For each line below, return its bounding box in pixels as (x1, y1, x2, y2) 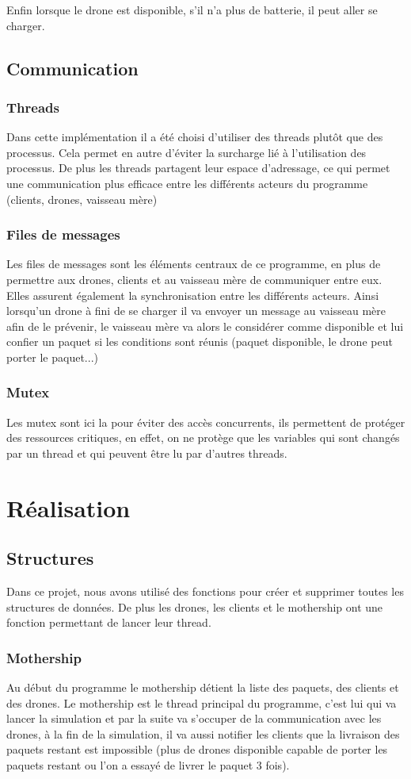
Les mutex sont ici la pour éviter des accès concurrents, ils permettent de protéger (6, 413, 405, 430)
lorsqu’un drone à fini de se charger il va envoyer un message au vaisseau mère (6, 302, 386, 319)
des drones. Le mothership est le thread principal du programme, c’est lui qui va (6, 694, 397, 711)
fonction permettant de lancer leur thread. (6, 614, 211, 631)
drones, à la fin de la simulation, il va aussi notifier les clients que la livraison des (6, 725, 400, 742)
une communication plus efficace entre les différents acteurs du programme (6, 175, 368, 191)
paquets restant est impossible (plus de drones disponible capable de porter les (6, 741, 388, 758)
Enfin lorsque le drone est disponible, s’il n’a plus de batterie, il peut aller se (6, 2, 378, 17)
